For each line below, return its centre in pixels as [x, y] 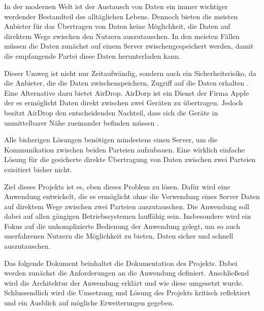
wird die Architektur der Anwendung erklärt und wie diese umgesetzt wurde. [124, 282]
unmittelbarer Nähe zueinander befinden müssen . [81, 122]
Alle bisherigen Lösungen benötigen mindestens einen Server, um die [111, 140]
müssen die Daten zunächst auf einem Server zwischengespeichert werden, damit [129, 46]
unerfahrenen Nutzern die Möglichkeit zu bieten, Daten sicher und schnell [119, 236]
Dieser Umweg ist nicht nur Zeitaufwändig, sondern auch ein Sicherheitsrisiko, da [130, 73]
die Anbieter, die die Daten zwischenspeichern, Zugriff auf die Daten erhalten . [126, 83]
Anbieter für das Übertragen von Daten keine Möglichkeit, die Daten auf [117, 26]
